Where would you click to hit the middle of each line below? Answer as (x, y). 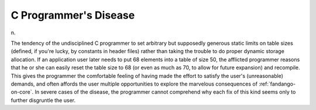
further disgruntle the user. (43, 100)
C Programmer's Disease (73, 15)
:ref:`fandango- (277, 84)
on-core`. (22, 92)
